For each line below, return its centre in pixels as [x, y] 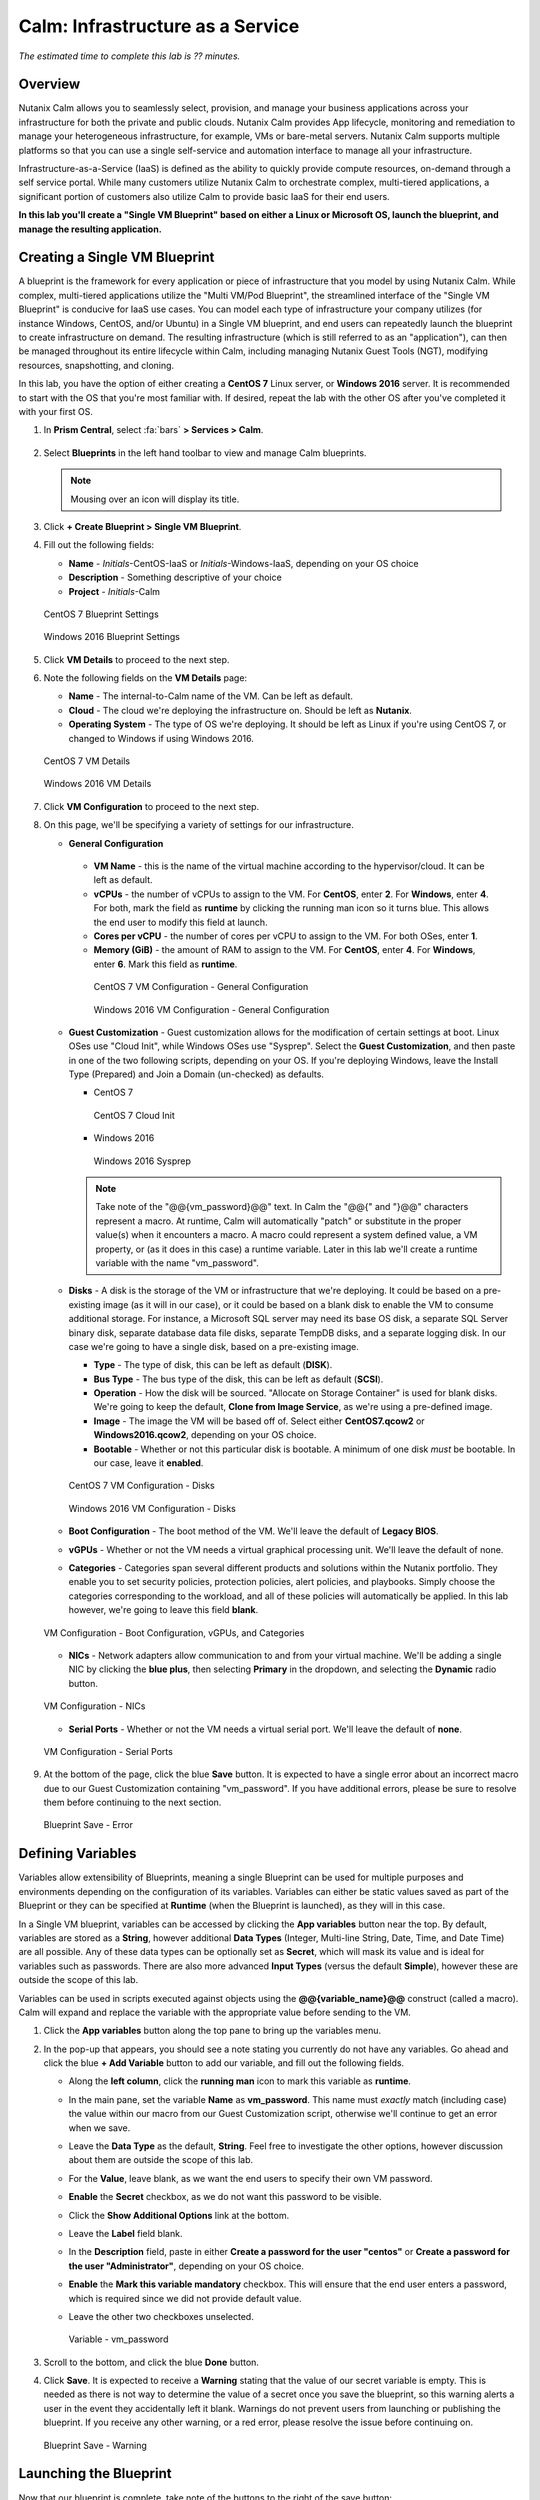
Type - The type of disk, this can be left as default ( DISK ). [213, 1365]
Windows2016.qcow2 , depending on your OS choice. [205, 1435]
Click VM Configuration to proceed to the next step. [151, 806]
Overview [49, 84]
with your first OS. [56, 411]
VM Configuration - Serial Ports [108, 1751]
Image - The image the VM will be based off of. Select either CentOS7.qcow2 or [259, 1421]
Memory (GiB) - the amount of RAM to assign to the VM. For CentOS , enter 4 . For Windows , [284, 950]
